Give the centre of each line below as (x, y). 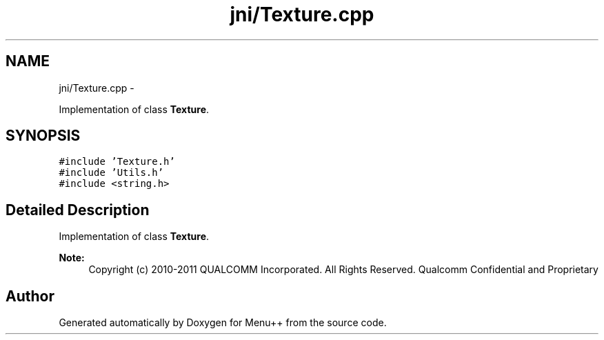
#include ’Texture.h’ (117, 162)
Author (30, 296)
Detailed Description (78, 210)
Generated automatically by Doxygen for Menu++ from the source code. (223, 323)
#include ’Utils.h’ (111, 173)
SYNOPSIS (43, 136)
